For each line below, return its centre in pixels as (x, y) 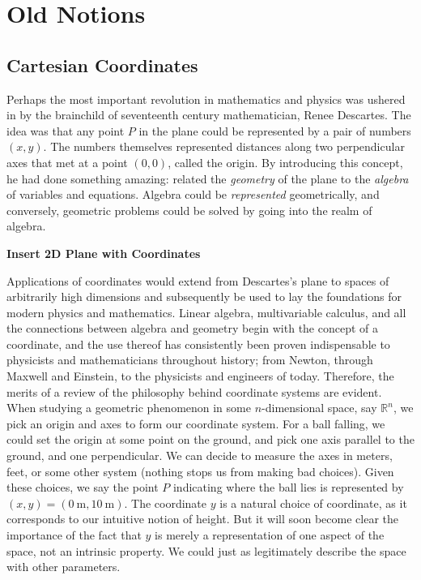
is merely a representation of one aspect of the (270, 535)
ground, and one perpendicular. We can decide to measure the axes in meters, (200, 455)
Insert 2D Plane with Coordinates (104, 253)
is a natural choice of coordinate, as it (313, 503)
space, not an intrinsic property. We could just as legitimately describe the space (206, 550)
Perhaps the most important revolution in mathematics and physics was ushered (206, 99)
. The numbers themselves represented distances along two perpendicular (224, 146)
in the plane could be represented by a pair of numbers (275, 130)
